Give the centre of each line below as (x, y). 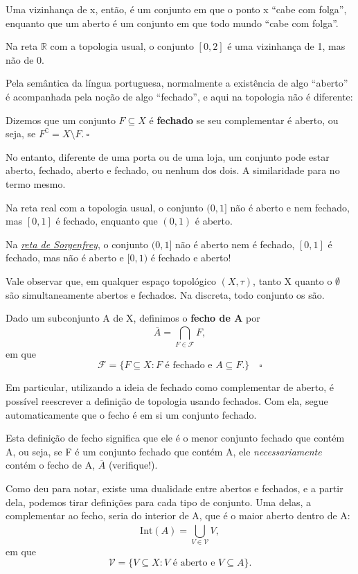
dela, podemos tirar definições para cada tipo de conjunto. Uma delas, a (158, 502)
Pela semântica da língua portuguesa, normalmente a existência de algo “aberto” (177, 83)
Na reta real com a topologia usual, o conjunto (105, 207)
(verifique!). (133, 465)
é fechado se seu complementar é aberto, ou (244, 120)
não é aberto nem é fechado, (235, 244)
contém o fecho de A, (51, 465)
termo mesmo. (36, 183)
